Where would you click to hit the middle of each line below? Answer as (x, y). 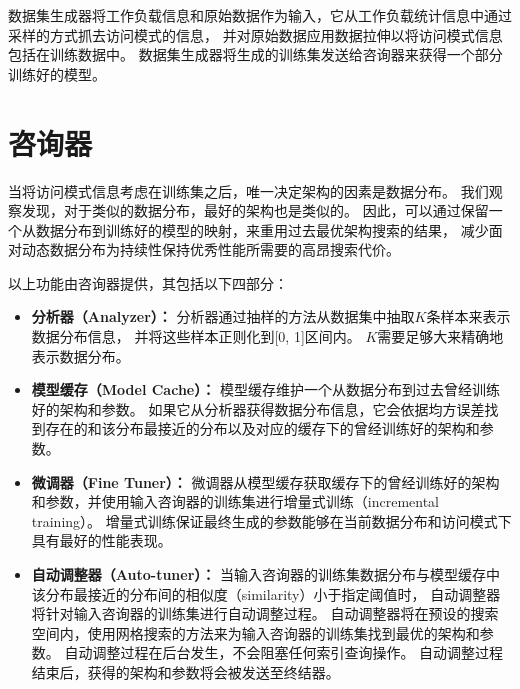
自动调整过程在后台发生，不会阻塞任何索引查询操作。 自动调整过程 (284, 652)
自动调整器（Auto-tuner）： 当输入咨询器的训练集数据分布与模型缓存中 (265, 574)
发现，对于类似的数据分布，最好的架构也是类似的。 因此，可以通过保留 (255, 210)
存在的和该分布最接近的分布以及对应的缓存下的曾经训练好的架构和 (262, 428)
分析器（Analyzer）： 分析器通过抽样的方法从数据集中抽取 (223, 316)
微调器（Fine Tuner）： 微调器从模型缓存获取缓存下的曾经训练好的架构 (265, 481)
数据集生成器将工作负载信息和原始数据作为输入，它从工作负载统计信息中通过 (260, 15)
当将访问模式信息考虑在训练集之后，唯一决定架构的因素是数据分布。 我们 (248, 190)
